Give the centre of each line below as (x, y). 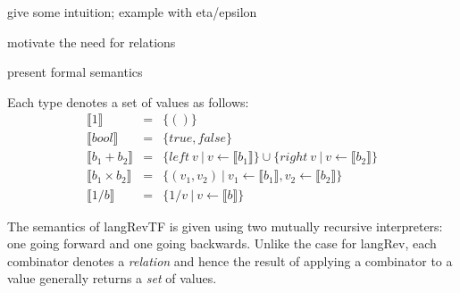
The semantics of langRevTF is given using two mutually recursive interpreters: (225, 226)
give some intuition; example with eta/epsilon (132, 12)
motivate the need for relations (92, 42)
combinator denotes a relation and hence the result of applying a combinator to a (230, 260)
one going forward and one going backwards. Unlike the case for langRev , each (222, 243)
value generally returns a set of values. (112, 278)
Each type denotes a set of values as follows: (128, 101)
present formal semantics (75, 72)
